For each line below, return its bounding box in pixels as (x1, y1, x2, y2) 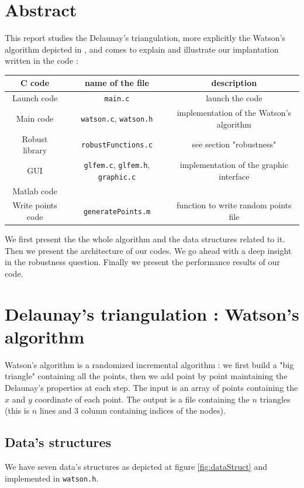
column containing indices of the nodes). (81, 404, 226, 417)
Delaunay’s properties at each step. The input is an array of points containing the (5, 382, 298, 393)
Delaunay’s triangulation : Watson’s (5, 301, 299, 325)
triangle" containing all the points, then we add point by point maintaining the (5, 370, 288, 382)
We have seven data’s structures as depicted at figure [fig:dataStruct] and (5, 460, 267, 472)
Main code (16, 112, 54, 124)
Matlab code (12, 184, 57, 197)
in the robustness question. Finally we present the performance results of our (5, 256, 280, 268)
